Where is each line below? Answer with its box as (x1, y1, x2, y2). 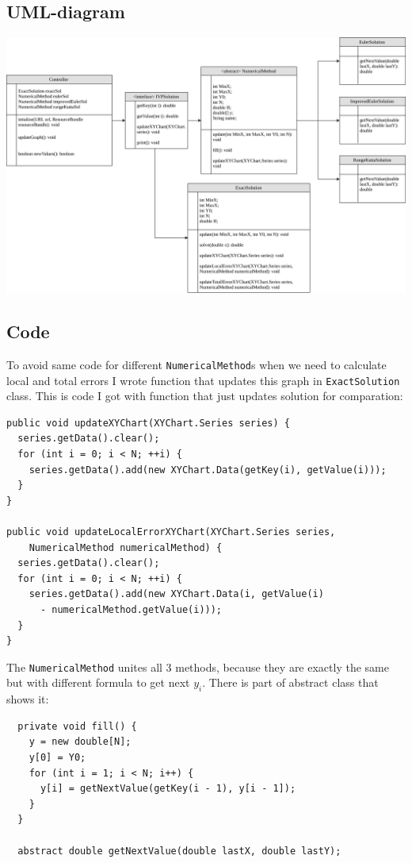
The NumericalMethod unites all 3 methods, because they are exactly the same (6, 658, 389, 675)
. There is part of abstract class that (202, 674, 379, 691)
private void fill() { (17, 720, 137, 732)
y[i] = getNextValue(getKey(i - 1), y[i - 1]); (40, 783, 296, 795)
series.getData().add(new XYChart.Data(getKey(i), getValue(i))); (29, 464, 387, 476)
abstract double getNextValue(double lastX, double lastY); (17, 845, 341, 857)
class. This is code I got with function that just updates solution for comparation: (6, 387, 403, 404)
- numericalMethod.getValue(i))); (40, 603, 223, 615)
